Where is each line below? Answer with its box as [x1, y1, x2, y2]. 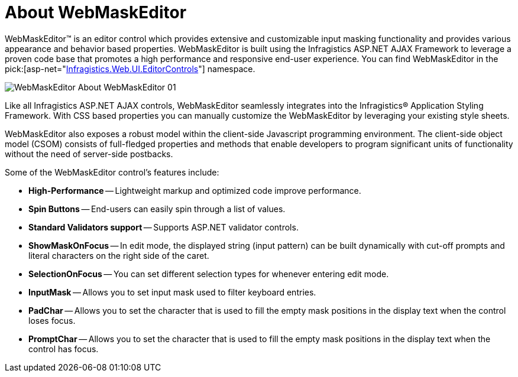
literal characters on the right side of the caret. [28, 250, 209, 261]
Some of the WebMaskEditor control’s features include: [5, 167, 219, 177]
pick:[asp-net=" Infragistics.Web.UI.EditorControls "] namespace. [5, 63, 255, 74]
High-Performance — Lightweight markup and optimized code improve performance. [28, 185, 361, 196]
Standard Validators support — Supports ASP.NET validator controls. [28, 222, 299, 232]
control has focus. [28, 343, 99, 354]
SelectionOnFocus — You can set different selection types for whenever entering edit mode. [28, 268, 389, 279]
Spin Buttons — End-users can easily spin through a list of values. [28, 203, 286, 214]
